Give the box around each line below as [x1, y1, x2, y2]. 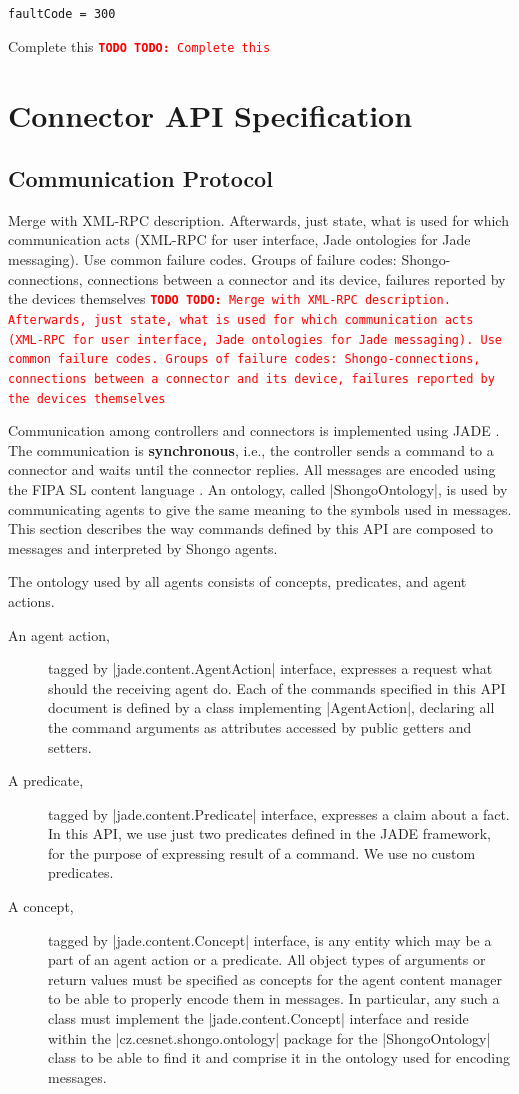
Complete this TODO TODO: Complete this [8, 35, 271, 56]
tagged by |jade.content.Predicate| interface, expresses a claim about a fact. [48, 803, 510, 824]
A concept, [8, 896, 74, 917]
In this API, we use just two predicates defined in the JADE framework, [48, 823, 491, 844]
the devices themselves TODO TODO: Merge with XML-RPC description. [8, 288, 451, 309]
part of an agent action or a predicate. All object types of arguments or [48, 949, 486, 970]
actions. [8, 590, 55, 611]
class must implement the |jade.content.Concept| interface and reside [48, 1008, 469, 1029]
